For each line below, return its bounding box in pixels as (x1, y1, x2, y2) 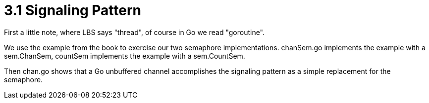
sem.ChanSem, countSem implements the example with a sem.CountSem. (4, 51, 245, 60)
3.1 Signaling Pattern (4, 2, 141, 19)
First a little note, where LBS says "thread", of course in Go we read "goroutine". (4, 28, 265, 36)
